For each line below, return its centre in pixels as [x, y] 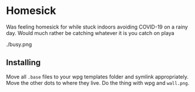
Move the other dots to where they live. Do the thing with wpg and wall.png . [98, 83]
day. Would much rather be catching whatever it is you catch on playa [90, 33]
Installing [23, 63]
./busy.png [19, 44]
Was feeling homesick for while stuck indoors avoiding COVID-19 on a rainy [97, 27]
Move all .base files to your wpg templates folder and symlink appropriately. [97, 76]
